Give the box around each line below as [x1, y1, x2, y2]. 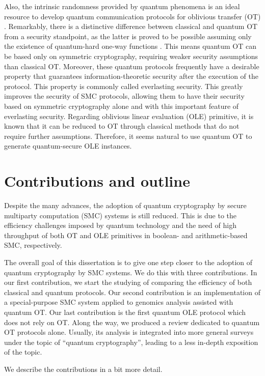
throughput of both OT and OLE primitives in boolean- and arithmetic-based [4, 229, 248, 240]
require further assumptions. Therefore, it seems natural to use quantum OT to [4, 130, 252, 141]
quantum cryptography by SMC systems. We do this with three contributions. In [4, 267, 257, 277]
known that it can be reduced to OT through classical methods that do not [4, 121, 240, 131]
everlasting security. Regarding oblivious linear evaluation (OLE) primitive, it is [4, 110, 254, 121]
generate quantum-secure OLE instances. [4, 140, 132, 151]
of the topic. [4, 346, 42, 357]
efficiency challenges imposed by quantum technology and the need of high [4, 220, 236, 230]
